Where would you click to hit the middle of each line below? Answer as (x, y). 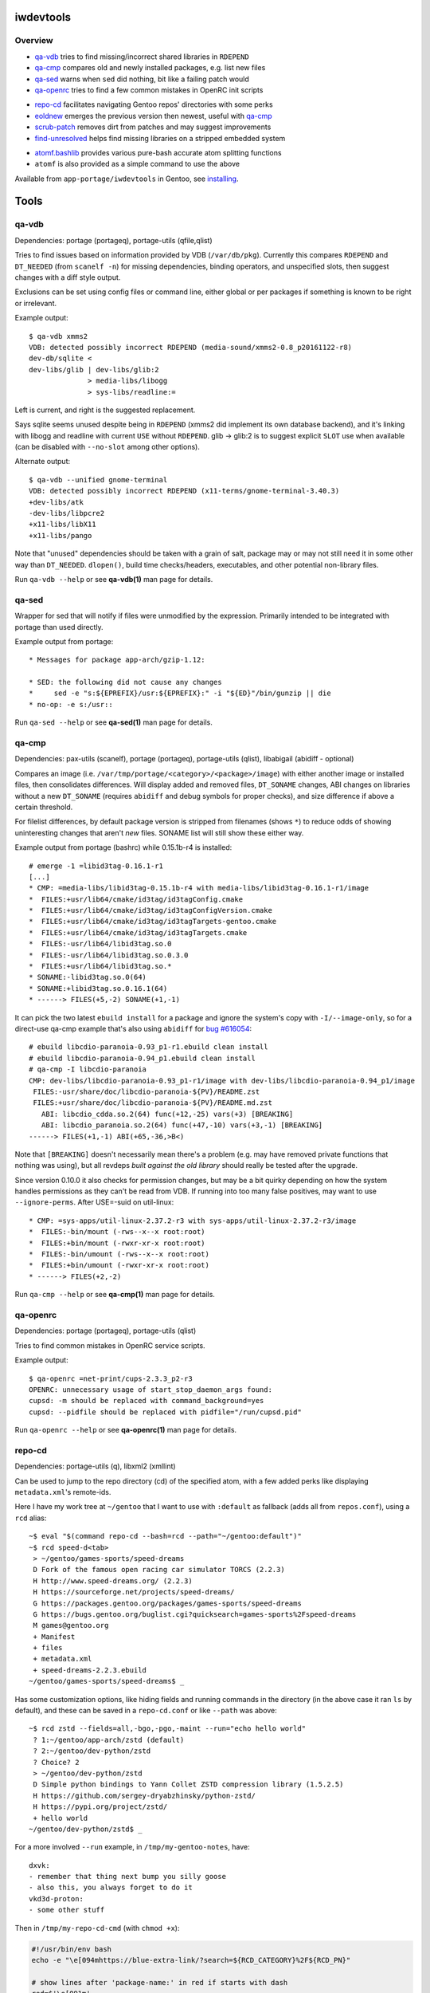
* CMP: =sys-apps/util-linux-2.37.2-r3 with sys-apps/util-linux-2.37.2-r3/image (193, 1221)
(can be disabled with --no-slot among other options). (107, 447)
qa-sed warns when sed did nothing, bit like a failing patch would (142, 79)
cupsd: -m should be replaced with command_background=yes (147, 1401)
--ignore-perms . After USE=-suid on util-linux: (94, 1202)
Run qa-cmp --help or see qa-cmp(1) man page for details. (115, 1295)
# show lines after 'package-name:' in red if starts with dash (160, 1982)
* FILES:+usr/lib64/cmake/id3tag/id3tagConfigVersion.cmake (150, 910)
